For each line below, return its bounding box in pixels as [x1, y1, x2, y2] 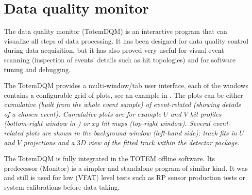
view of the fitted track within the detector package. [88, 137, 239, 147]
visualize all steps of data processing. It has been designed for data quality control [4, 35, 249, 45]
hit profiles [190, 108, 221, 119]
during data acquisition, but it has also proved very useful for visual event [4, 45, 224, 55]
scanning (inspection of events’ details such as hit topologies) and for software [4, 54, 236, 64]
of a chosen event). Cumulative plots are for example [4, 108, 161, 119]
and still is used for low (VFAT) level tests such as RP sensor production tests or [4, 172, 245, 182]
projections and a [23, 137, 75, 147]
